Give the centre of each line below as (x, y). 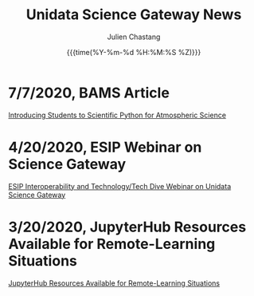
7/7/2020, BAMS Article (89, 93)
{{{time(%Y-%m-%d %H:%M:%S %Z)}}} (134, 52)
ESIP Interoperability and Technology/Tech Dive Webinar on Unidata (120, 186)
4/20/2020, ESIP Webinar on (105, 147)
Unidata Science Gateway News (134, 15)
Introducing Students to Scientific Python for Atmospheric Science (117, 115)
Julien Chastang (134, 37)
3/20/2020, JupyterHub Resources (127, 227)
